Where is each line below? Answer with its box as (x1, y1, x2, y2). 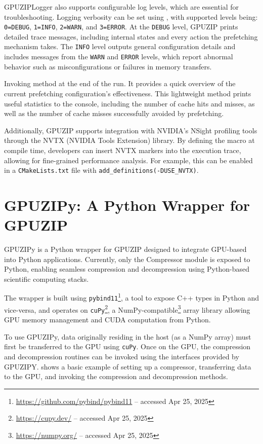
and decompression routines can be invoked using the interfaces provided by (4, 351, 239, 361)
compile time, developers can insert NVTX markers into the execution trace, (4, 144, 241, 155)
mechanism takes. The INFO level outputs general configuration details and (4, 41, 236, 52)
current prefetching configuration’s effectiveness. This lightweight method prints (4, 88, 251, 98)
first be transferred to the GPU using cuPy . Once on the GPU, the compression (4, 341, 251, 352)
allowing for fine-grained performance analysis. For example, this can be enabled (4, 155, 253, 165)
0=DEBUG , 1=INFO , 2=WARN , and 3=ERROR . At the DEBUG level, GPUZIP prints (4, 21, 238, 32)
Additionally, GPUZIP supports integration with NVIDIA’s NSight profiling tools (4, 125, 257, 135)
